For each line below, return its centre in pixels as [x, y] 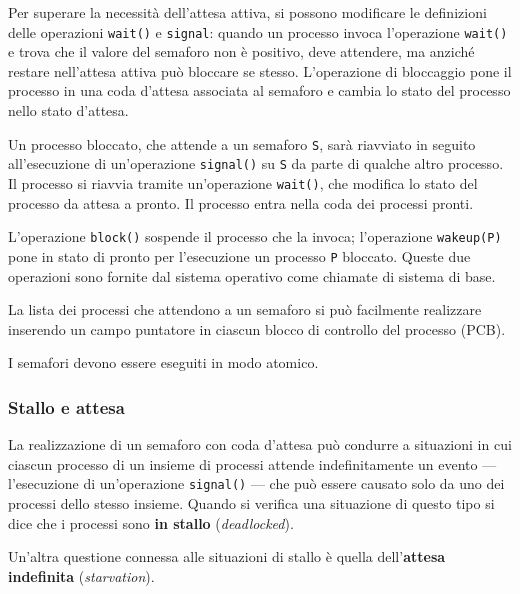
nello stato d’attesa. [68, 110]
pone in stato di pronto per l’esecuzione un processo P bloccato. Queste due [239, 255]
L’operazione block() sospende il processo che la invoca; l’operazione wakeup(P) [255, 236]
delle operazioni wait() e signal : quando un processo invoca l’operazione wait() [258, 31]
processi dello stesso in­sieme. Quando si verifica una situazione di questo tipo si [251, 502]
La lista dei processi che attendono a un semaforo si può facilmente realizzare [245, 309]
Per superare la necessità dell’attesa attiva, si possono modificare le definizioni [247, 12]
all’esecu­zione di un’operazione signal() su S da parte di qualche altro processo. [256, 163]
